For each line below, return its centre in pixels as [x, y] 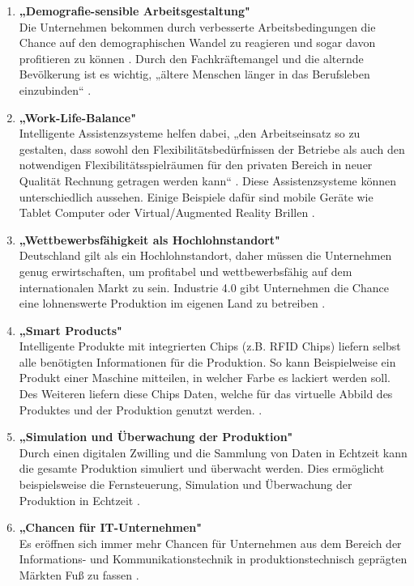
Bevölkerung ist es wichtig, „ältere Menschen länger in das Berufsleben [194, 74]
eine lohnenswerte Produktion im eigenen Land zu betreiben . [172, 303]
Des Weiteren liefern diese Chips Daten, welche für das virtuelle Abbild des [206, 394]
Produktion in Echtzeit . [79, 500]
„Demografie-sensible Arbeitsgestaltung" [134, 11]
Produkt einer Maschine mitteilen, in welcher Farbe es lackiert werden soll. [205, 378]
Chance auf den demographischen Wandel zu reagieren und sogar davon [197, 42]
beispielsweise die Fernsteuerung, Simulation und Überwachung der [186, 484]
